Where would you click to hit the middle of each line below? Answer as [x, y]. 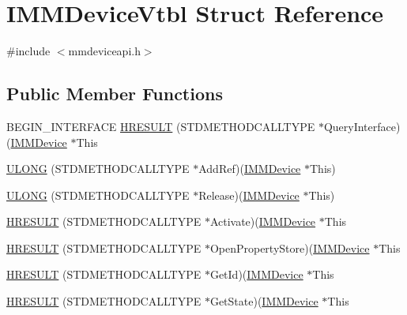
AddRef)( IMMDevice [250, 169]
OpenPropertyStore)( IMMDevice [290, 247]
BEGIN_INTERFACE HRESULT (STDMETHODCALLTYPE [161, 126]
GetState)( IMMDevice [264, 301]
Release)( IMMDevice [249, 195]
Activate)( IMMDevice [263, 221]
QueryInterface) [362, 126]
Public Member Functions [115, 94]
